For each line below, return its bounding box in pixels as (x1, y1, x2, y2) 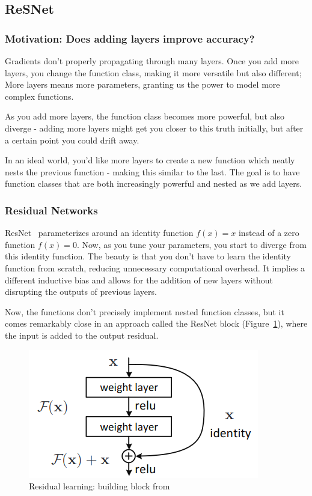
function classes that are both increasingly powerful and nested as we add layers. (5, 177, 302, 190)
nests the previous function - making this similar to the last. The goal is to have (5, 165, 300, 178)
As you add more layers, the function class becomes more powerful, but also (5, 110, 284, 122)
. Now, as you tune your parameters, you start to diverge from (76, 238, 307, 250)
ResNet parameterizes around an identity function (5, 226, 194, 239)
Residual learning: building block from (29, 480, 170, 492)
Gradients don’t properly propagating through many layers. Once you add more (5, 55, 299, 67)
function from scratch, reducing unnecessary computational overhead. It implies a (5, 261, 305, 274)
